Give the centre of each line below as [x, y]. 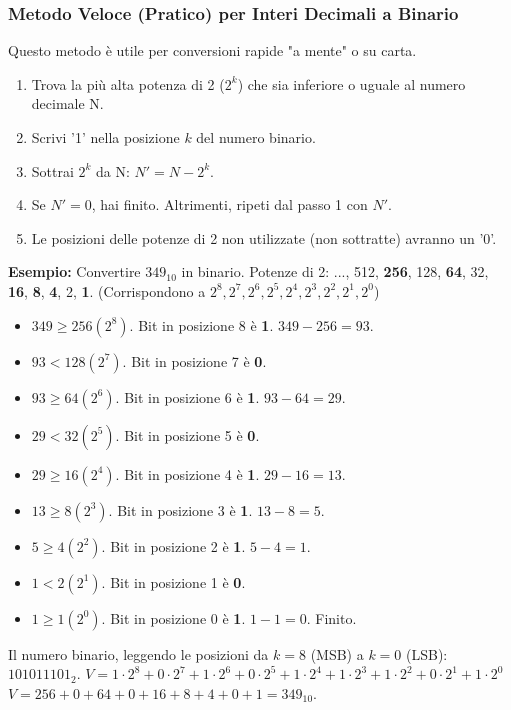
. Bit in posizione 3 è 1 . [180, 509]
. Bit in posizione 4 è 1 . [187, 473]
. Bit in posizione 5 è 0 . [187, 434]
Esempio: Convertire [74, 271]
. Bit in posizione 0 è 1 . [173, 617]
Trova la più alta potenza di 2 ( [128, 83]
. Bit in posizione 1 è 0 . [173, 581]
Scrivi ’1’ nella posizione [105, 137]
